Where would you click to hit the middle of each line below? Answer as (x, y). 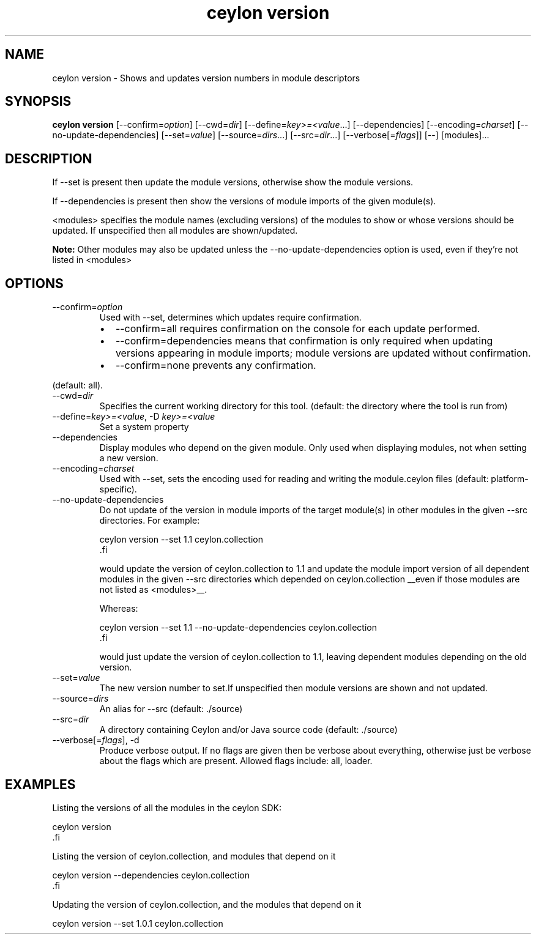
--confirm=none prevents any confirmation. (216, 366)
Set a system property (144, 427)
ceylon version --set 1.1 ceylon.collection (181, 540)
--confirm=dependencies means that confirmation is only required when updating (304, 341)
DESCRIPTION (49, 158)
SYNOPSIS (38, 102)
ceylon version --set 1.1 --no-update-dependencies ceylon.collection (238, 628)
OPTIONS (34, 283)
